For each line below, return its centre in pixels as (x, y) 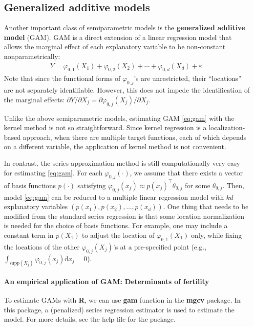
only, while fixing (217, 235)
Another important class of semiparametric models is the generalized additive (125, 28)
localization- (227, 127)
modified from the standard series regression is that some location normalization (124, 216)
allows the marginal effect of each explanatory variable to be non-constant (115, 47)
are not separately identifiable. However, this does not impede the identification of (127, 90)
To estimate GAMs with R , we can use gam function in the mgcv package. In (122, 300)
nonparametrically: (32, 56)
